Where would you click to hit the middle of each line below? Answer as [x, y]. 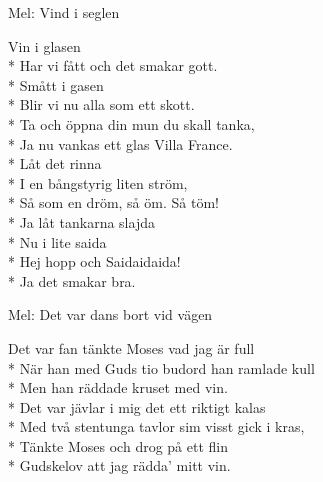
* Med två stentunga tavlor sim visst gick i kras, [156, 426]
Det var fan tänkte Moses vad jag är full [131, 347]
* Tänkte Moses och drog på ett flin [118, 445]
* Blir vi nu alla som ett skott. [101, 104]
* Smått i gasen [56, 84]
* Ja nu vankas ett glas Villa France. [120, 143]
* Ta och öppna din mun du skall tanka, [131, 123]
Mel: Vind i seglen [64, 12]
